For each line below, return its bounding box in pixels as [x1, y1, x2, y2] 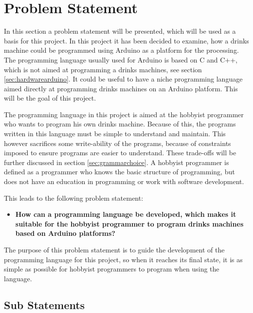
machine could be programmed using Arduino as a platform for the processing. [4, 45, 239, 55]
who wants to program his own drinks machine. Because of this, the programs [4, 119, 236, 129]
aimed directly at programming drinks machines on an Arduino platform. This [4, 83, 238, 93]
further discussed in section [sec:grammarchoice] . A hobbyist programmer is [4, 157, 229, 167]
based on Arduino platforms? [15, 228, 115, 238]
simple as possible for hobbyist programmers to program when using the [4, 264, 219, 274]
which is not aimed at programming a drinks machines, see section [4, 64, 202, 74]
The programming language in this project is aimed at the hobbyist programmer [4, 109, 244, 119]
